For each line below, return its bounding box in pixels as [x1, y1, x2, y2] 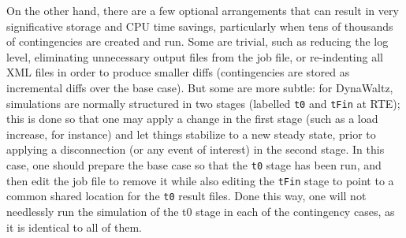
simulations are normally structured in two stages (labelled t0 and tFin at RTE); [6, 95, 400, 111]
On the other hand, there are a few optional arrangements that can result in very [6, 2, 399, 18]
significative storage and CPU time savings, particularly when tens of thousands [6, 17, 393, 34]
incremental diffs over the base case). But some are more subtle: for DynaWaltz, [6, 79, 393, 95]
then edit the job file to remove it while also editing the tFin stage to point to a [6, 172, 394, 188]
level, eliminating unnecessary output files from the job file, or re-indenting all [6, 48, 383, 65]
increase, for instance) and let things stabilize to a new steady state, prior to [6, 125, 376, 142]
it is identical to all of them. [6, 218, 142, 235]
